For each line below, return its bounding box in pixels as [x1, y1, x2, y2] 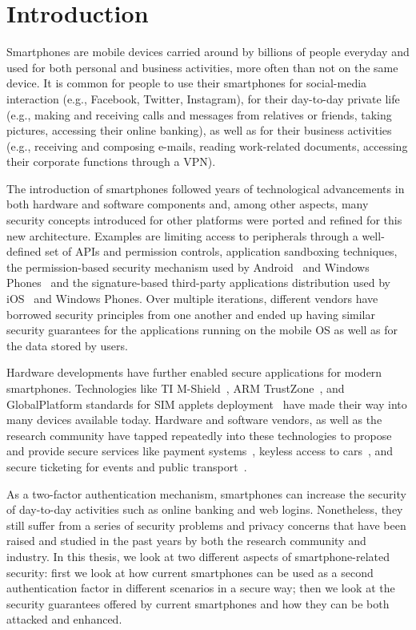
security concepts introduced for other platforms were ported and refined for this [6, 212, 402, 228]
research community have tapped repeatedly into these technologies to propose [6, 426, 392, 443]
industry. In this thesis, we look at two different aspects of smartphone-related [6, 547, 390, 564]
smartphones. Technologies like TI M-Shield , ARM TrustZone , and [6, 380, 345, 396]
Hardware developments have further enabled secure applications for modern [6, 364, 382, 381]
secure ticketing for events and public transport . [6, 458, 247, 475]
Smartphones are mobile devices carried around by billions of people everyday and [6, 43, 410, 60]
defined [6, 243, 42, 260]
